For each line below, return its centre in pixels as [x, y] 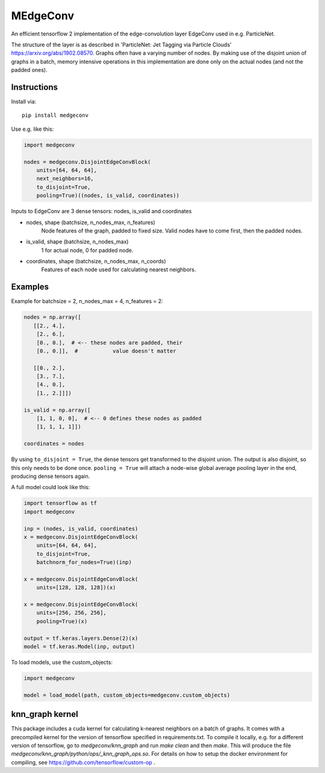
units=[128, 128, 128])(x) [76, 588]
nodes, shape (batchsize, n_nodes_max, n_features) [91, 222]
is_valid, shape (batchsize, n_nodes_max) [77, 242]
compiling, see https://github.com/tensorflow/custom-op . [83, 762]
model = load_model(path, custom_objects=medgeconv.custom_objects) [127, 695]
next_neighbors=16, [65, 179]
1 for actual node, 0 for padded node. [87, 250]
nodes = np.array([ [52, 317]
